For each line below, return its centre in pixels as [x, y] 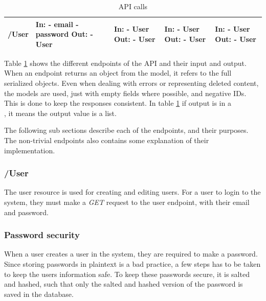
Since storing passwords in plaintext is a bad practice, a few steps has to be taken [132, 264]
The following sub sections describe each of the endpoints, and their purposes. [126, 130]
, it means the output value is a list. [60, 113]
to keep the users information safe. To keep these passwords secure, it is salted [127, 274]
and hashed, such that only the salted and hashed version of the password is [124, 284]
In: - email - [57, 24]
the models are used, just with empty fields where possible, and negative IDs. [125, 93]
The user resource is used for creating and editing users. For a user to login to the [132, 192]
